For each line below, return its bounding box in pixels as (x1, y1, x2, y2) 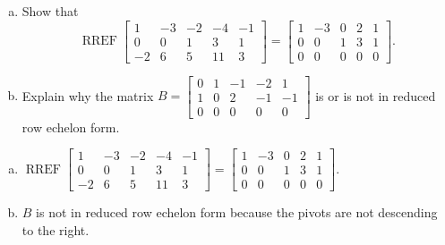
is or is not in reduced (315, 86, 436, 105)
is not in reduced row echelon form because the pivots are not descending (36, 203, 438, 222)
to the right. (21, 221, 90, 240)
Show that (21, 2, 79, 20)
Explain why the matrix (21, 86, 154, 105)
